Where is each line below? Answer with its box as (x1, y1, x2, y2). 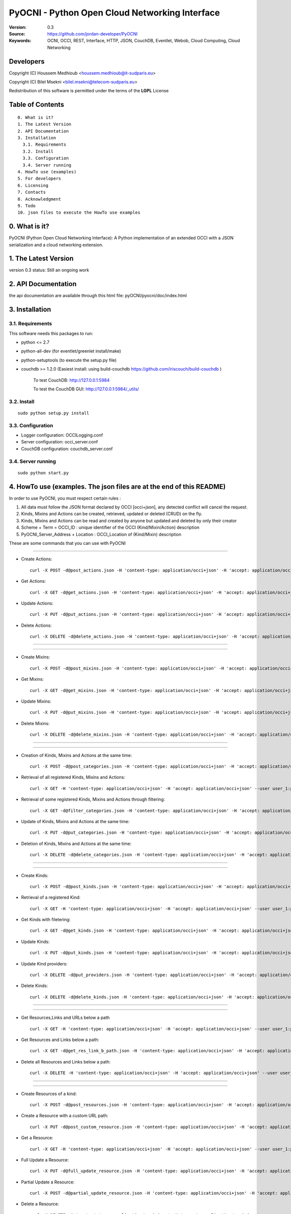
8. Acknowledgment (17, 196, 62, 202)
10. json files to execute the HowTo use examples (17, 210, 141, 216)
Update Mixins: (21, 698, 51, 704)
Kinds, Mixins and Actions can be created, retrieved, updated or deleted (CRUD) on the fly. (21, 511, 202, 517)
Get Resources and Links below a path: (21, 1037, 99, 1043)
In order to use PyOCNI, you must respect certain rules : (9, 495, 121, 501)
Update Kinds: (21, 939, 50, 944)
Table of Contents (9, 101, 65, 109)
